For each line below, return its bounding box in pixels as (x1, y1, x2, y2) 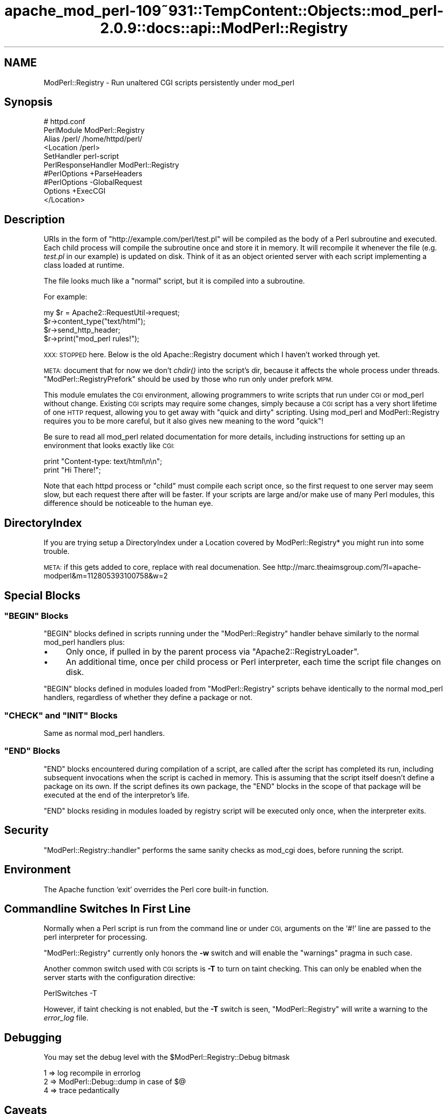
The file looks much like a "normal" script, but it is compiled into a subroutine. (43, 276, 305, 286)
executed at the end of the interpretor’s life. (43, 790, 190, 799)
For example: (43, 292, 87, 301)
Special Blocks (4, 589, 81, 602)
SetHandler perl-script (43, 152, 119, 161)
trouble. (43, 547, 70, 556)
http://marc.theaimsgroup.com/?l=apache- (277, 563, 421, 572)
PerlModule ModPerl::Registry (43, 126, 145, 135)
